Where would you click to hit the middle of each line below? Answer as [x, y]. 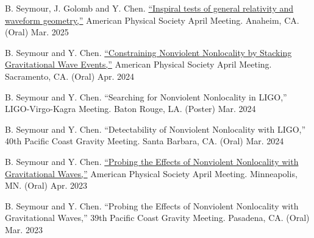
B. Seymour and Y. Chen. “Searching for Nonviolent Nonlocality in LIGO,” [146, 96]
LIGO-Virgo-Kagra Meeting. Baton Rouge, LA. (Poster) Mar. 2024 [130, 109]
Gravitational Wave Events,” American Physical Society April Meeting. [138, 64]
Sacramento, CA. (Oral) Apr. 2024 [70, 76]
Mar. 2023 [24, 229]
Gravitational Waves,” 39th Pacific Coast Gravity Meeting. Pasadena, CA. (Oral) [157, 218]
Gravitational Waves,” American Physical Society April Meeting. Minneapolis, [151, 173]
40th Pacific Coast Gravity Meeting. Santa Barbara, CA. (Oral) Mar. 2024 [145, 141]
